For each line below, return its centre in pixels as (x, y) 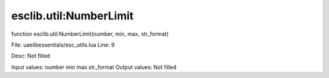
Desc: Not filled (31, 56)
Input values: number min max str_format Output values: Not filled (94, 67)
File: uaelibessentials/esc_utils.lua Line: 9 (63, 45)
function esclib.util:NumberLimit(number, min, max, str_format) (90, 34)
